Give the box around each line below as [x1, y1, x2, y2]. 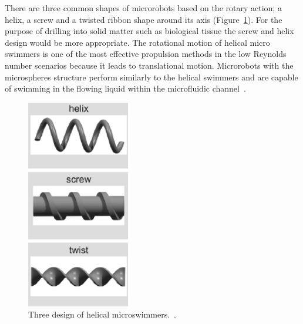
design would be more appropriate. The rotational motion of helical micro [5, 36, 270, 48]
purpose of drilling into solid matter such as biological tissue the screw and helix [5, 25, 294, 37]
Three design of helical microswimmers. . [28, 308, 176, 320]
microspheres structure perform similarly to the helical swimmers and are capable [5, 70, 298, 83]
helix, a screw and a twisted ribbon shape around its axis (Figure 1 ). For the [5, 13, 282, 25]
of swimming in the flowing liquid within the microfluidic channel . [5, 82, 246, 95]
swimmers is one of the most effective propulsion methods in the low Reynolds [5, 48, 287, 60]
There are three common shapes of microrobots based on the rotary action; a [5, 2, 282, 14]
